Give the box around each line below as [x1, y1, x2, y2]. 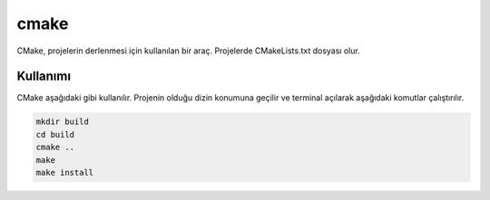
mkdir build [35, 117, 90, 127]
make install [35, 167, 94, 177]
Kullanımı [16, 69, 72, 84]
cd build [35, 129, 75, 139]
